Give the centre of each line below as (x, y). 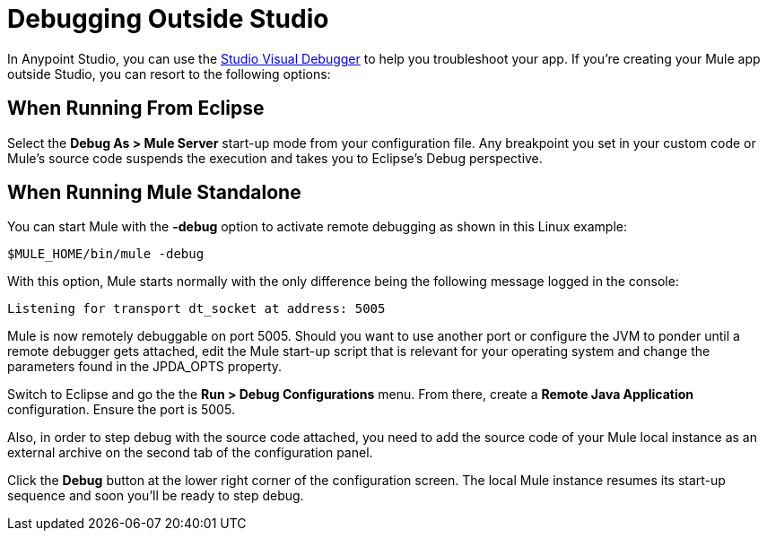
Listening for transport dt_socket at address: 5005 (196, 309)
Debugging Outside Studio (168, 19)
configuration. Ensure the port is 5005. (121, 410)
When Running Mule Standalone (154, 193)
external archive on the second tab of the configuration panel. (190, 453)
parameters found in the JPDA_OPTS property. (145, 367)
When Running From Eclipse (136, 108)
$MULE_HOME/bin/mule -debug (106, 254)
